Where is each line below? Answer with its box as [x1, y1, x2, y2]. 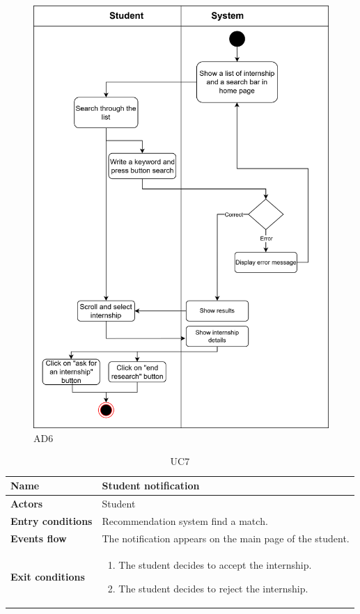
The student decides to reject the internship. [118, 581, 308, 595]
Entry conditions [10, 513, 93, 528]
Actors [10, 496, 43, 510]
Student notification [102, 478, 200, 493]
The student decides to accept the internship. [118, 558, 312, 572]
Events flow [10, 530, 67, 545]
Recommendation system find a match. [102, 513, 268, 528]
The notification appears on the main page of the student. [102, 530, 350, 545]
